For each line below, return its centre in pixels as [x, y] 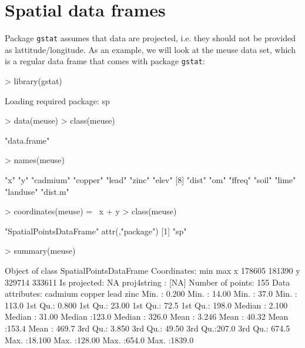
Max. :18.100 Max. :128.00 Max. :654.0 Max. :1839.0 [99, 339]
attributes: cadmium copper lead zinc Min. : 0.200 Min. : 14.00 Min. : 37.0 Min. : [151, 294]
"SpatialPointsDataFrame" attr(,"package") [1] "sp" [96, 231]
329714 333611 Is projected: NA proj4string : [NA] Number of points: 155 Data [148, 282]
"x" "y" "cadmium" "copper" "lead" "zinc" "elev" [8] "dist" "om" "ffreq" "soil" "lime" [150, 180]
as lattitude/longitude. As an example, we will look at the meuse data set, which [150, 49]
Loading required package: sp [57, 100]
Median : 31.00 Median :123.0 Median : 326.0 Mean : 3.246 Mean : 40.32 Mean [147, 316]
